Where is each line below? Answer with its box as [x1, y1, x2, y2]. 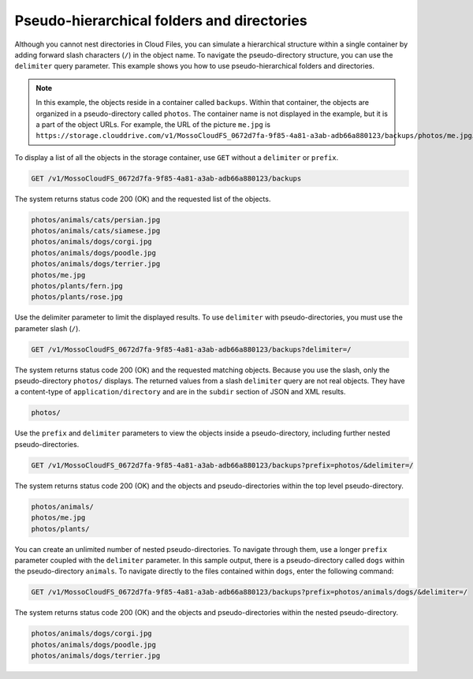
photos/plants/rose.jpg [31, 293, 124, 301]
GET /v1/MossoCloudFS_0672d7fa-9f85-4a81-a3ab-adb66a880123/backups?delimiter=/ [31, 345, 352, 354]
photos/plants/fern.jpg [31, 281, 124, 290]
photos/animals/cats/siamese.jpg [31, 226, 161, 236]
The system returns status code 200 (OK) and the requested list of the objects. [14, 194, 271, 203]
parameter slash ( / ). [14, 323, 80, 333]
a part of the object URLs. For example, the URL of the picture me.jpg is [35, 119, 271, 129]
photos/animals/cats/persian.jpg [31, 215, 161, 224]
